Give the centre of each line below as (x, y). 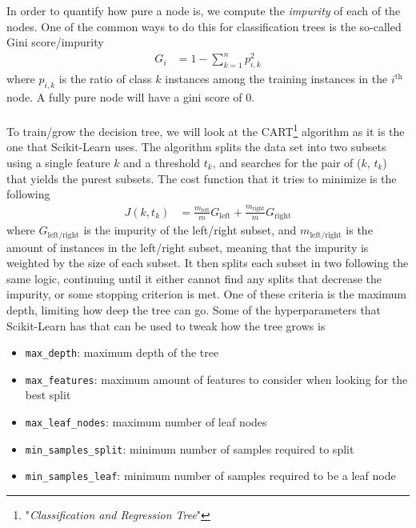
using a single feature (58, 162)
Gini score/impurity (55, 42)
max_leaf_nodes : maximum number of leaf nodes (146, 422)
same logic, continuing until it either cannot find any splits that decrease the (194, 278)
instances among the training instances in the (276, 79)
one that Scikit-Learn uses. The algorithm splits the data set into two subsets (196, 147)
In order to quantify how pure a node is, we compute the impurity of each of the (204, 10)
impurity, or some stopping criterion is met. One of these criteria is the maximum (206, 294)
